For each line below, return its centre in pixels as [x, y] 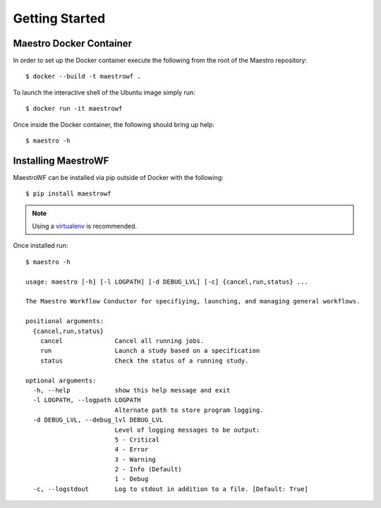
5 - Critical [137, 440]
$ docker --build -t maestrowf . [83, 77]
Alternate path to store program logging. [189, 410]
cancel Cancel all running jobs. [122, 341]
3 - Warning [135, 459]
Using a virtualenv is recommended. [85, 226]
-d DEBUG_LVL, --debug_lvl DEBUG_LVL [98, 420]
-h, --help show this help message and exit [132, 390]
